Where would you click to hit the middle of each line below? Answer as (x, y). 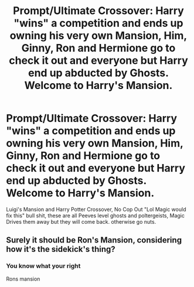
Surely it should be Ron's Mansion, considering (94, 240)
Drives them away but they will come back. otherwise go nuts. (81, 221)
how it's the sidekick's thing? (61, 249)
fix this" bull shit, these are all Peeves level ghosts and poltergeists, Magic (95, 216)
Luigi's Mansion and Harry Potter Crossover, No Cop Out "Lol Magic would (96, 209)
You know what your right (43, 266)
